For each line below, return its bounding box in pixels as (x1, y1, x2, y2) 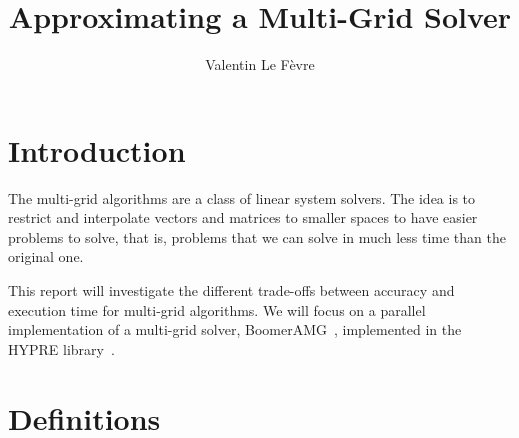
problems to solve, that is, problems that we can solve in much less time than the (8, 226, 506, 247)
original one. (8, 246, 84, 267)
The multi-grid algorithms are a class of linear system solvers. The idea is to (8, 187, 476, 208)
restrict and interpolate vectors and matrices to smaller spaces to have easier (8, 207, 478, 228)
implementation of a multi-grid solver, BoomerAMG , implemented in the (8, 319, 462, 340)
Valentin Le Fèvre (205, 54, 315, 75)
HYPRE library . (8, 338, 115, 359)
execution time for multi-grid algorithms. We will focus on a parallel (8, 299, 426, 320)
